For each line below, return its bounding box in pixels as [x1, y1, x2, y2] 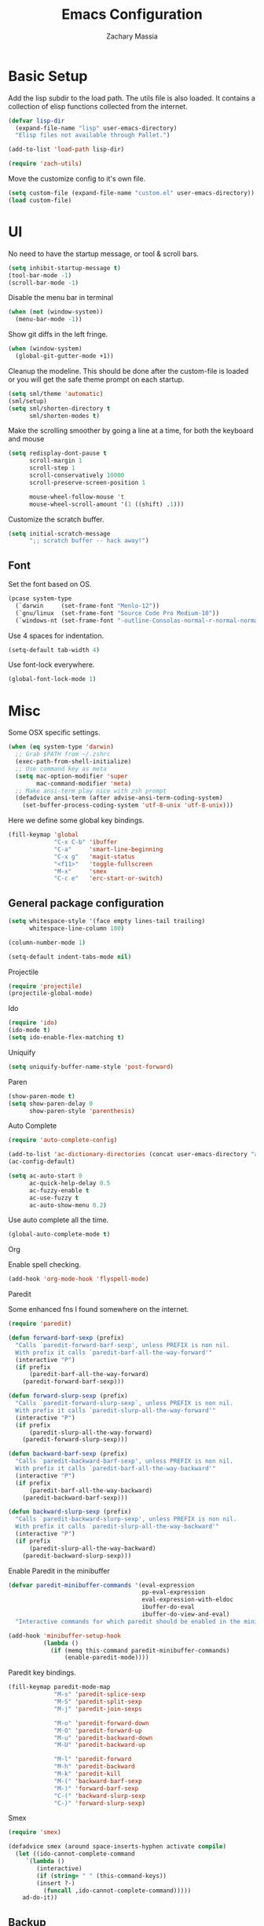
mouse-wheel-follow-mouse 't [28, 492, 125, 500]
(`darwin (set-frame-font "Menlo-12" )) [15, 602, 159, 610]
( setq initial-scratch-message [8, 529, 111, 537]
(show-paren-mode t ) [8, 1092, 76, 1100]
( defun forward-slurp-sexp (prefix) [8, 1392, 128, 1400]
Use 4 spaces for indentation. [8, 631, 104, 640]
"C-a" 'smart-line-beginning [53, 845, 163, 853]
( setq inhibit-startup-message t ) [8, 264, 122, 272]
